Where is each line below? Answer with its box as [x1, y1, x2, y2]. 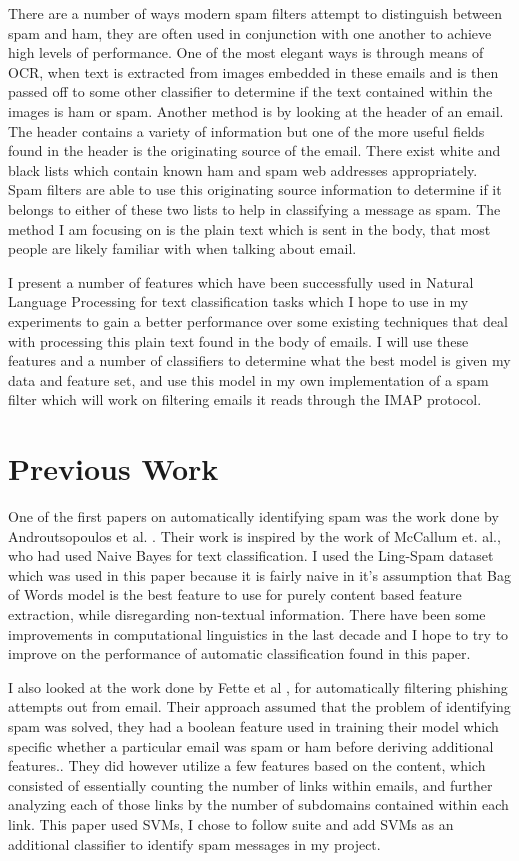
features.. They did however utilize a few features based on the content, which [8, 755, 486, 776]
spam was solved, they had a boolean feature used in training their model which [8, 715, 499, 736]
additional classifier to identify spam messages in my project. [8, 833, 381, 854]
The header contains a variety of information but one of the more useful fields [8, 120, 485, 141]
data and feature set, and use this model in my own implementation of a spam [8, 369, 489, 390]
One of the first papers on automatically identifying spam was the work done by [8, 506, 499, 526]
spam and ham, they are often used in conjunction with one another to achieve [8, 22, 492, 43]
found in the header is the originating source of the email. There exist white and [8, 140, 501, 161]
